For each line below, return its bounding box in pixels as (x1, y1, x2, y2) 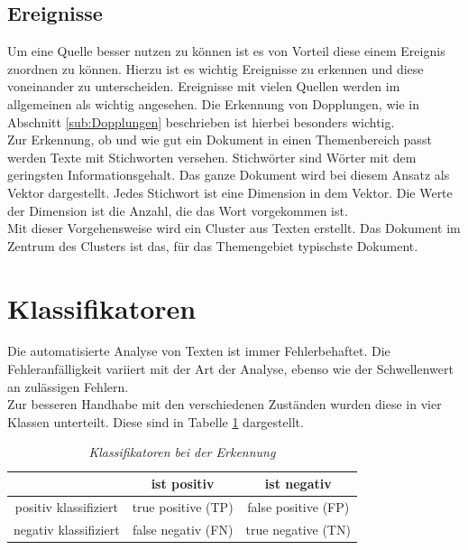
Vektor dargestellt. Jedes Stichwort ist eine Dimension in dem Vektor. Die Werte (7, 182, 453, 201)
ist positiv (151, 474, 215, 493)
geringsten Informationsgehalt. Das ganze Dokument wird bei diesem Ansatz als (7, 165, 450, 184)
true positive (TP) (132, 497, 234, 516)
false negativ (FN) (132, 519, 234, 538)
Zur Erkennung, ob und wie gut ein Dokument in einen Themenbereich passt (7, 130, 432, 149)
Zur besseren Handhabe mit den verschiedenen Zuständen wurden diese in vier (7, 395, 442, 414)
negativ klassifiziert (14, 519, 120, 538)
